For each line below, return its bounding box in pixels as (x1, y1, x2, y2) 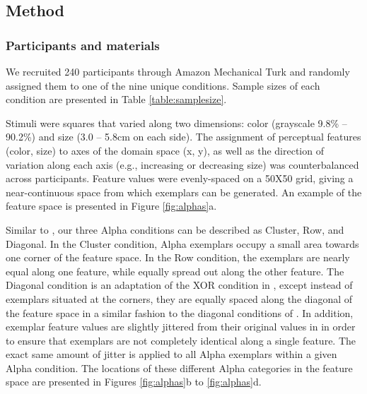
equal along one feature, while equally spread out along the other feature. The (6, 263, 344, 278)
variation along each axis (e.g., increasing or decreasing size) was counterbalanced (6, 157, 359, 172)
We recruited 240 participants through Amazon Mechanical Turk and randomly (6, 64, 350, 78)
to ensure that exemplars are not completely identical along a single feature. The (6, 333, 356, 347)
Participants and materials (6, 36, 160, 54)
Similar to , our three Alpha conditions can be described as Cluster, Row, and (6, 222, 344, 237)
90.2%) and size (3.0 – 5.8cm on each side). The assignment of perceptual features (6, 129, 361, 144)
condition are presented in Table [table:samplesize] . (6, 92, 227, 107)
